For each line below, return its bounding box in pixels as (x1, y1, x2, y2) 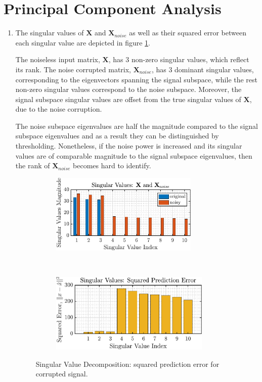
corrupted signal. (35, 368, 88, 379)
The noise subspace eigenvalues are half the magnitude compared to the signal (15, 120, 258, 131)
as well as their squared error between (129, 27, 246, 38)
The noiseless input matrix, (15, 54, 100, 65)
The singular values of (15, 27, 84, 38)
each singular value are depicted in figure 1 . (15, 37, 151, 47)
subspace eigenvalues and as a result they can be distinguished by (15, 130, 219, 141)
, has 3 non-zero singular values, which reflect (108, 54, 249, 65)
